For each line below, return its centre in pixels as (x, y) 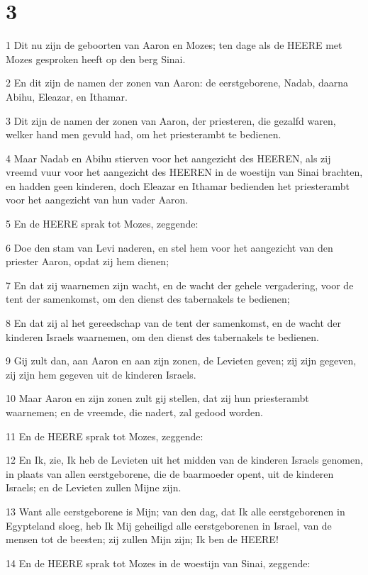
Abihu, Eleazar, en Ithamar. (67, 96)
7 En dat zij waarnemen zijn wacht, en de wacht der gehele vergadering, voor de (180, 285)
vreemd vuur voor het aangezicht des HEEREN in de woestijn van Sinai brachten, (184, 172)
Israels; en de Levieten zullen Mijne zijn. (94, 487)
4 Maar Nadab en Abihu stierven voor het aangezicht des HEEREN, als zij (168, 158)
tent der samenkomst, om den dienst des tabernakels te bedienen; (148, 299)
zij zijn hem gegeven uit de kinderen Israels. (101, 374)
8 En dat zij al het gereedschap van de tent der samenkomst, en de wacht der (173, 323)
